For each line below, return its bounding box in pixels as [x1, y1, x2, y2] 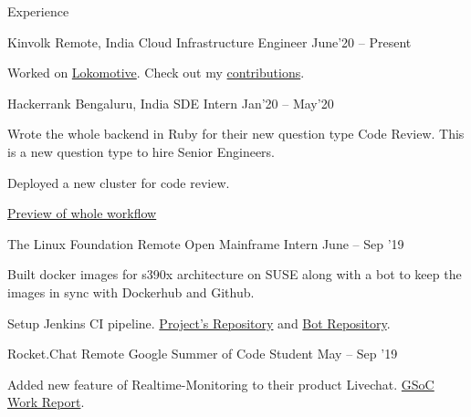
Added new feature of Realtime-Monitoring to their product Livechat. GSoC [7, 374, 434, 393]
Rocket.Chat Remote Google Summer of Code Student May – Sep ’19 [7, 344, 398, 363]
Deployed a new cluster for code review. [7, 172, 230, 192]
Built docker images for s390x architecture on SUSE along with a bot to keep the [7, 265, 462, 284]
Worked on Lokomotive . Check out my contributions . [7, 63, 305, 82]
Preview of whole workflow [7, 203, 157, 223]
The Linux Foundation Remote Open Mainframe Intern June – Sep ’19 [7, 234, 404, 253]
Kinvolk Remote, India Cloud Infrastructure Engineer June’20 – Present [7, 32, 412, 51]
